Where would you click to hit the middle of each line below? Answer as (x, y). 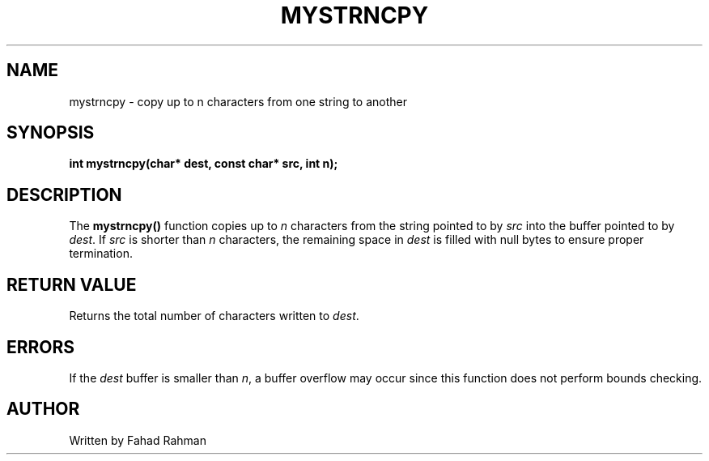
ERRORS (41, 347)
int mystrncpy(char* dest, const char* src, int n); (204, 164)
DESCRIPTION (64, 194)
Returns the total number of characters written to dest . (214, 316)
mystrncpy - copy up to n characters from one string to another (238, 101)
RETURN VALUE (72, 284)
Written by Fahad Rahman (138, 440)
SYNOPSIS (51, 133)
